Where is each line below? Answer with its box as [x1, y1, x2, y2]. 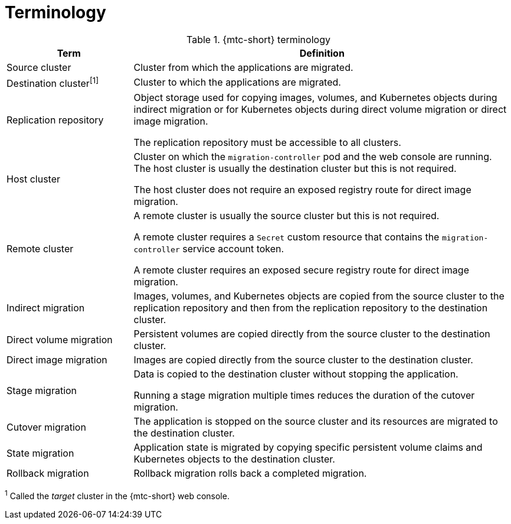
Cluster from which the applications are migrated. [133, 61, 353, 73]
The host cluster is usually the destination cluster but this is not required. [133, 162, 457, 175]
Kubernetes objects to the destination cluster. [133, 453, 335, 466]
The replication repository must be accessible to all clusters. [133, 136, 401, 149]
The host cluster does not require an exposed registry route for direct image [133, 184, 471, 196]
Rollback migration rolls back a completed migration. [133, 467, 367, 480]
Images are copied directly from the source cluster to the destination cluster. [133, 354, 473, 366]
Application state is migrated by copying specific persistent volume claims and [133, 441, 483, 454]
